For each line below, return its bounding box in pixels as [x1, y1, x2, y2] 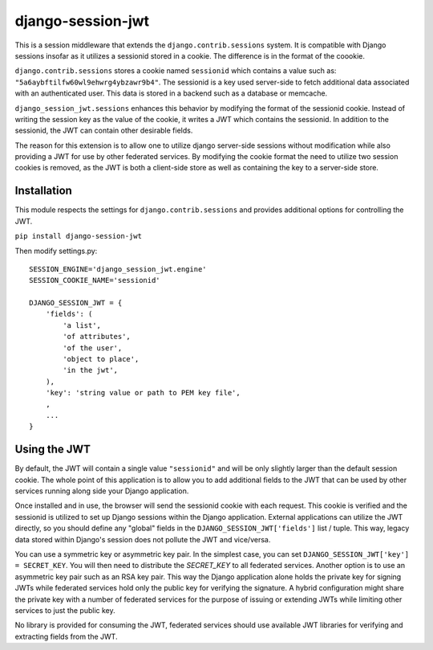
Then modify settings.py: [14, 246, 98, 256]
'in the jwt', [63, 366, 119, 375]
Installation [14, 184, 72, 198]
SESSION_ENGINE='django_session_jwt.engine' [29, 264, 208, 273]
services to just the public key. [14, 605, 115, 615]
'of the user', [63, 343, 123, 353]
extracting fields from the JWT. [14, 632, 118, 641]
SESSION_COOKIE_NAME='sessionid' [29, 276, 160, 285]
